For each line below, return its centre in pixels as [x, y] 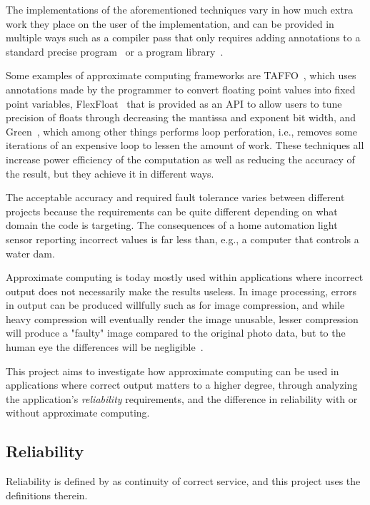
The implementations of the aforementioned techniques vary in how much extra [180, 9]
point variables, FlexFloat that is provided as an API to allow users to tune [174, 103]
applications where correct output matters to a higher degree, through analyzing [182, 385]
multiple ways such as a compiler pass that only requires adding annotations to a [183, 37]
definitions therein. [47, 495]
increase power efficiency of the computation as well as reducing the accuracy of [180, 159]
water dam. [30, 253]
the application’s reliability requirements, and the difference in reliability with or [182, 398]
